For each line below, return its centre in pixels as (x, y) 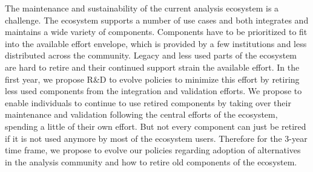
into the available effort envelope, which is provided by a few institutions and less (156, 43)
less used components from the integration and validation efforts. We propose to (153, 91)
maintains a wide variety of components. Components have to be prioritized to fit (156, 32)
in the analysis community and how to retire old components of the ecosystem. (151, 161)
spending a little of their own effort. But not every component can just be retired (156, 126)
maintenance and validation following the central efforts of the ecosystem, (141, 114)
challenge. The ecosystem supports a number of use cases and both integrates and (157, 20)
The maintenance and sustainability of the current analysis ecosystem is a (142, 8)
